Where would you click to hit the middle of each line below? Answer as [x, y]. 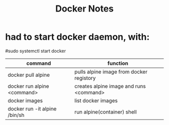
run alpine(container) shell [106, 112]
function [118, 63]
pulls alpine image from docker [111, 72]
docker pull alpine [29, 75]
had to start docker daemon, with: [77, 37]
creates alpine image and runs [110, 86]
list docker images [96, 100]
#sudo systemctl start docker [36, 51]
